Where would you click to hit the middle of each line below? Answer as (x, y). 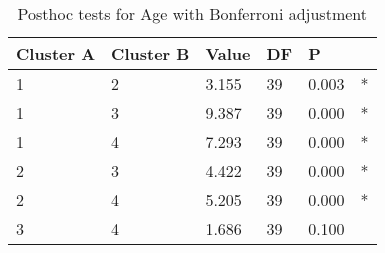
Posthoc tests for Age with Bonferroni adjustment (192, 13)
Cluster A (56, 53)
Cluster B (150, 53)
